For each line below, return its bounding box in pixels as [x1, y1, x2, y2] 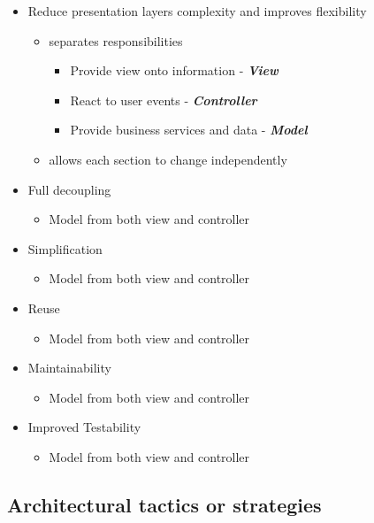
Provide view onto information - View [70, 61, 279, 80]
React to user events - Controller [70, 90, 257, 109]
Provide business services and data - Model [70, 120, 308, 139]
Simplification [27, 239, 103, 258]
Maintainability [27, 358, 111, 377]
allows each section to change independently [49, 150, 287, 168]
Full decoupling [27, 180, 111, 198]
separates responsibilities [49, 31, 183, 50]
